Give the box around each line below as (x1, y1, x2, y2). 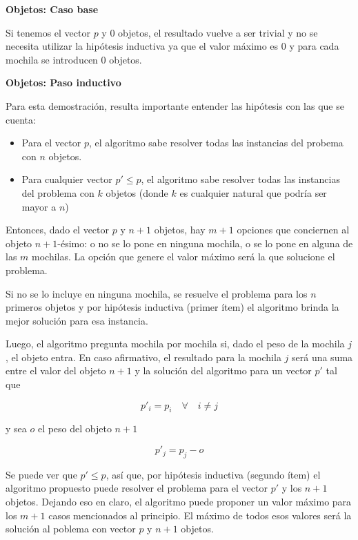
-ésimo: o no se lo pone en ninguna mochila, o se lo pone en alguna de (57, 235, 353, 250)
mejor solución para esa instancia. (6, 313, 148, 327)
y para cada (289, 39, 339, 53)
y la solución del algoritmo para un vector (135, 363, 312, 378)
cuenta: (6, 112, 36, 126)
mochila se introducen (6, 52, 98, 66)
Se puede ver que (6, 467, 77, 481)
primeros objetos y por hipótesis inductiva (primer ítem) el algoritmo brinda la (6, 300, 339, 314)
